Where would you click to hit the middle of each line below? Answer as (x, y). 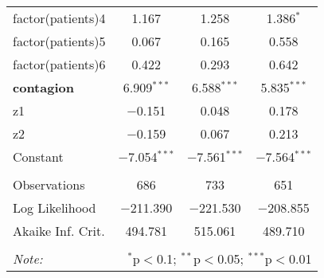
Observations (49, 184)
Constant (38, 157)
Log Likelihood (55, 208)
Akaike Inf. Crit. (59, 231)
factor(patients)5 (59, 41)
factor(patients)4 (59, 18)
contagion (43, 87)
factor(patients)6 (59, 64)
